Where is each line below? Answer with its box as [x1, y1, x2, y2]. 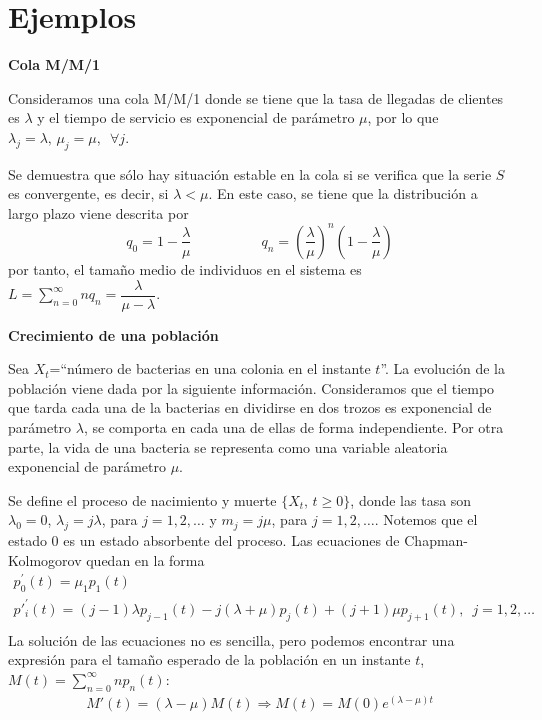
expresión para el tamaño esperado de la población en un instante [8, 649, 411, 670]
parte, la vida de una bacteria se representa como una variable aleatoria [8, 436, 448, 457]
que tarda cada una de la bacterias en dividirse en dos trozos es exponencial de [8, 397, 492, 418]
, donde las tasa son [350, 489, 472, 510]
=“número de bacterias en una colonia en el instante [49, 358, 371, 379]
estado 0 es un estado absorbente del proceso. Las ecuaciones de [8, 530, 400, 551]
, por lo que [367, 107, 439, 128]
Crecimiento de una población [8, 324, 219, 345]
